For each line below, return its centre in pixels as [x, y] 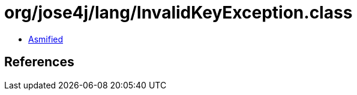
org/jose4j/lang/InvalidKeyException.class [178, 13]
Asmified [46, 39]
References [39, 62]
